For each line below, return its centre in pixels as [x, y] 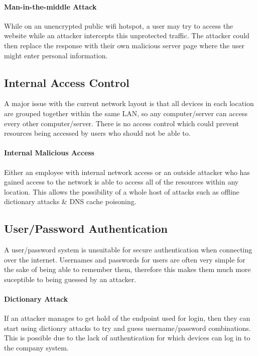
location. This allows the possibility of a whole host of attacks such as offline [122, 191]
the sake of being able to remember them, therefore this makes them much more [127, 269]
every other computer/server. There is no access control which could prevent [122, 123]
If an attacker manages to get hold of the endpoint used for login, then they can [127, 318]
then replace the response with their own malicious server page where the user [124, 45]
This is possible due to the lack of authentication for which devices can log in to [127, 338]
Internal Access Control [67, 82]
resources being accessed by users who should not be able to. [97, 133]
